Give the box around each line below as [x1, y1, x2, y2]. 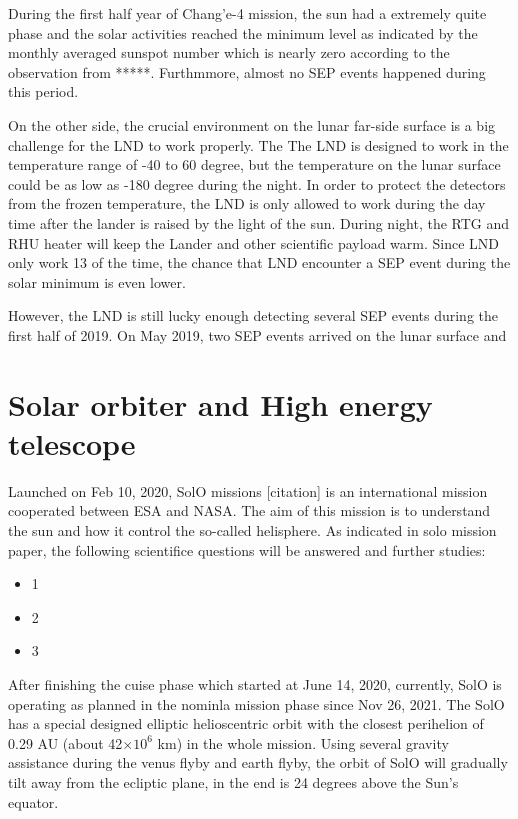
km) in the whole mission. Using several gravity [157, 732, 449, 753]
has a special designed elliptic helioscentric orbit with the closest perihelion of [8, 713, 484, 734]
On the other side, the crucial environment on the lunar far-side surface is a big [8, 114, 496, 135]
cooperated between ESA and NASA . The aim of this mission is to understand [8, 500, 491, 521]
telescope [8, 422, 136, 463]
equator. [8, 791, 59, 812]
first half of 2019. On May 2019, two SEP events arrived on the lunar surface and [8, 324, 507, 345]
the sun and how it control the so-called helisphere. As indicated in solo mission [8, 520, 497, 540]
